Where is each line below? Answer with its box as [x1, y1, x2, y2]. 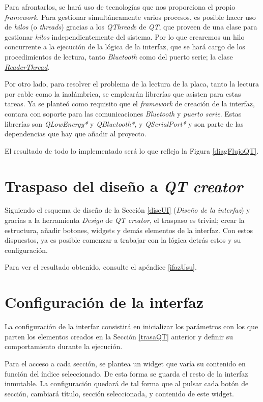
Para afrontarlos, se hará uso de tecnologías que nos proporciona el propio [5, 2, 236, 12]
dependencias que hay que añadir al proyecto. [5, 128, 147, 139]
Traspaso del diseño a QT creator [5, 175, 243, 196]
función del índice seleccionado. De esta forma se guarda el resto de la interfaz [5, 368, 248, 379]
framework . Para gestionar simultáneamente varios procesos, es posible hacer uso [5, 11, 256, 22]
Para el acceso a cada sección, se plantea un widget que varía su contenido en [5, 358, 246, 368]
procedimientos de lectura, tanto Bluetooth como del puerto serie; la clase [5, 51, 233, 62]
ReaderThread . [5, 61, 50, 72]
